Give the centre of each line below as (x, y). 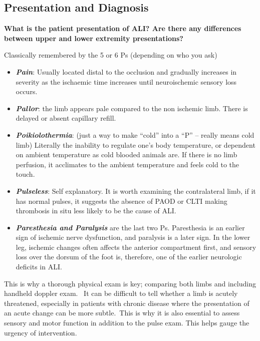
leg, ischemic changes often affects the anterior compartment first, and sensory (136, 247)
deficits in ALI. (39, 267)
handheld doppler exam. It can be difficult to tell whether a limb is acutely (121, 293)
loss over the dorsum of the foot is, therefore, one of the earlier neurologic (129, 257)
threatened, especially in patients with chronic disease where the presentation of (127, 303)
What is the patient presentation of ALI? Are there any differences (123, 28)
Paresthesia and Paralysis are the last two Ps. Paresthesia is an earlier (130, 227)
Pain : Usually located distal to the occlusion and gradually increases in (126, 71)
